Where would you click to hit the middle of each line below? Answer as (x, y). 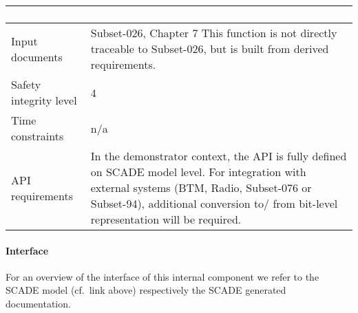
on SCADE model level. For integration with (198, 172)
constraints (38, 136)
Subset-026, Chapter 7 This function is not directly (214, 33)
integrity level (44, 100)
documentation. (38, 303)
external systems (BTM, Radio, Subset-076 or (201, 187)
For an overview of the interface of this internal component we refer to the (162, 276)
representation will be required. (166, 219)
